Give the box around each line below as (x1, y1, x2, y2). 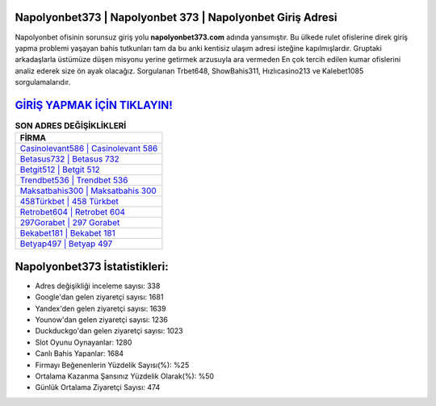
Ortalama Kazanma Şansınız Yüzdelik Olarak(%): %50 (35, 371, 214, 381)
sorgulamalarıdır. (15, 77, 71, 87)
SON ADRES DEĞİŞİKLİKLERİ (15, 120, 127, 132)
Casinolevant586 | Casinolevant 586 (19, 143, 158, 154)
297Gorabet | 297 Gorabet (19, 217, 120, 228)
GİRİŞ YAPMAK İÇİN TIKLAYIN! (15, 98, 173, 112)
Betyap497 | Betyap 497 (19, 238, 113, 249)
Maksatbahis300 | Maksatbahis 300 (19, 186, 157, 197)
